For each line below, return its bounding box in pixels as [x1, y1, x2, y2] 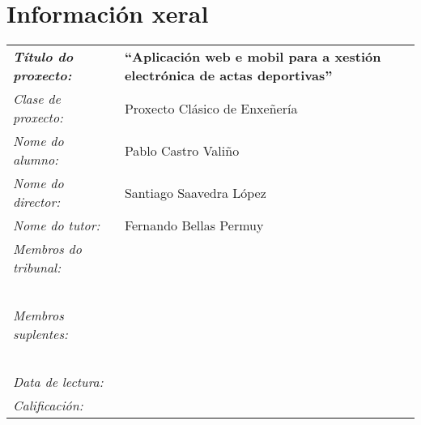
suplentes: [13, 324, 68, 344]
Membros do [13, 239, 82, 259]
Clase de [13, 89, 61, 109]
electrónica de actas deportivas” [124, 66, 333, 85]
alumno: [13, 150, 59, 170]
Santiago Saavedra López [124, 182, 266, 202]
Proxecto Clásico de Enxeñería [124, 98, 298, 118]
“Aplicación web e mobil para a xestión [124, 47, 381, 67]
